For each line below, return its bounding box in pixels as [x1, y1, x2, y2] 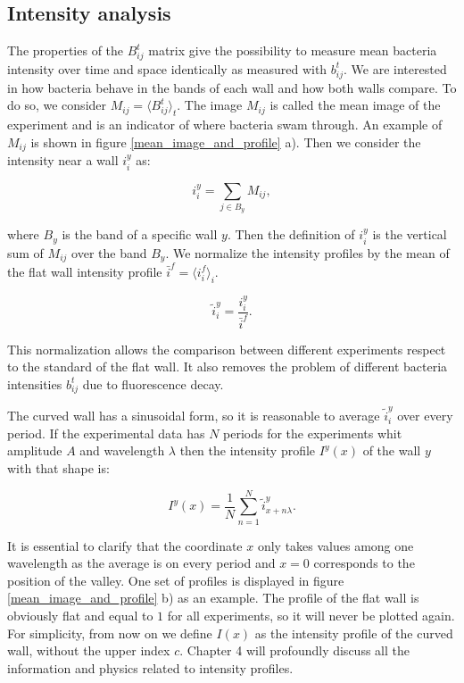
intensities [7, 374, 62, 393]
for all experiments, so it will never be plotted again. [167, 606, 455, 625]
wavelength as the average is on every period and [7, 554, 276, 572]
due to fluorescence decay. [82, 374, 224, 393]
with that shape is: [7, 458, 110, 477]
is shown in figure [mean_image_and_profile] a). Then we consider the [30, 132, 421, 151]
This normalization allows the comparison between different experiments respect [7, 339, 446, 358]
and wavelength [79, 441, 165, 460]
